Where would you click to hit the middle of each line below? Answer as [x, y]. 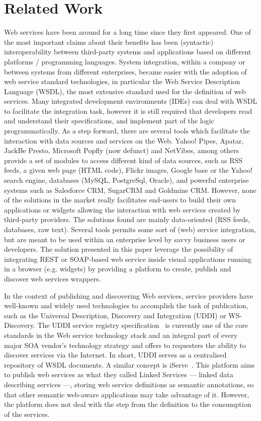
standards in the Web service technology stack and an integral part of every [121, 335]
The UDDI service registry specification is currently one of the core [143, 325]
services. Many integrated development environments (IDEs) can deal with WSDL [131, 101]
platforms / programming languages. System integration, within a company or [125, 61]
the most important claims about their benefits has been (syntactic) [109, 42]
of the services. [27, 414]
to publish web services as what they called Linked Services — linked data [119, 374]
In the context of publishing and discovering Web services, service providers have [129, 295]
